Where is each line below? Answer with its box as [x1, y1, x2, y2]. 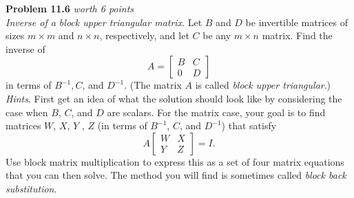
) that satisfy [221, 118, 277, 133]
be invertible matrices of [245, 14, 348, 29]
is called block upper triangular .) [195, 78, 331, 92]
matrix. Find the [262, 28, 333, 43]
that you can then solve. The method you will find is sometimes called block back [6, 168, 346, 182]
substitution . [6, 181, 57, 195]
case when [6, 104, 48, 119]
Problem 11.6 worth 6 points [6, 1, 134, 15]
